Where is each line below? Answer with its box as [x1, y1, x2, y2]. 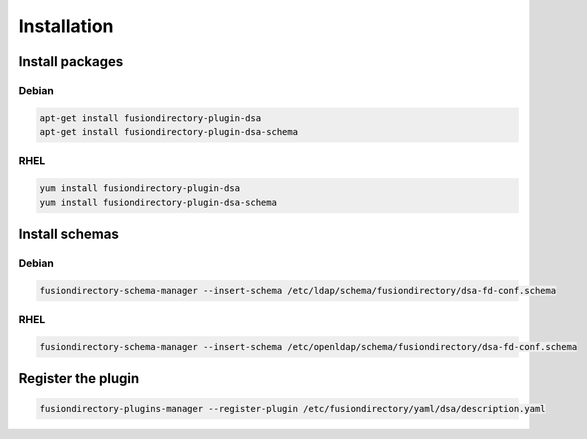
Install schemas [18, 226, 119, 243]
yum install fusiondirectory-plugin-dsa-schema [39, 196, 277, 208]
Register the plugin [18, 370, 140, 387]
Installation [18, 15, 114, 37]
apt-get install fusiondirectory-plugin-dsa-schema [39, 126, 299, 138]
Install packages [18, 53, 124, 70]
